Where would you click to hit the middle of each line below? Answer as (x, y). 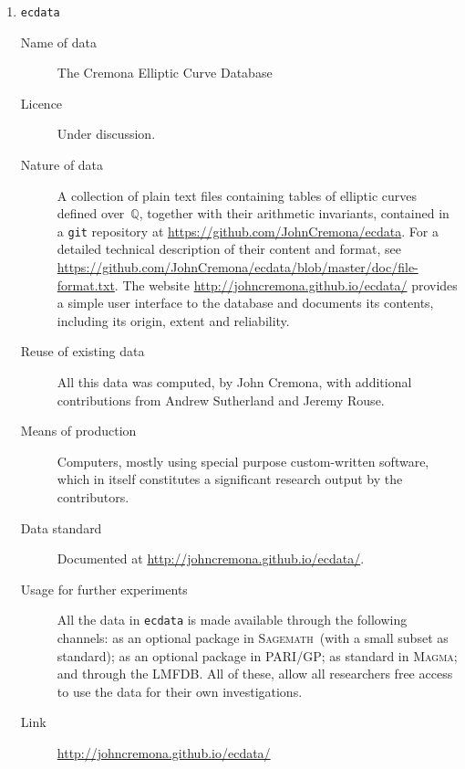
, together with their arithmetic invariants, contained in (294, 213)
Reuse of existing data (83, 351)
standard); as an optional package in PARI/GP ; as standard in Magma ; (257, 655)
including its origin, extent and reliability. (173, 320)
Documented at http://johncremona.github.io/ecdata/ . (211, 558)
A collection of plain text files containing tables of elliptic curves (237, 195)
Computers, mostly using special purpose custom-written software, (243, 461)
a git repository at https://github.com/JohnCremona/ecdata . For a (248, 231)
